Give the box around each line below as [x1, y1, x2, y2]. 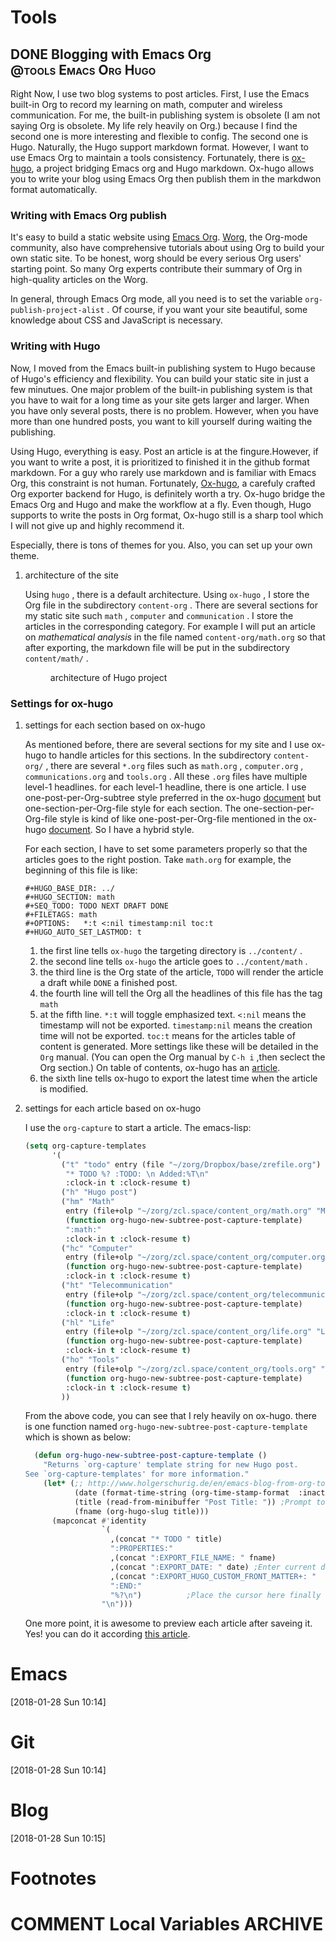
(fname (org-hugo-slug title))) [74, 1506, 210, 1516]
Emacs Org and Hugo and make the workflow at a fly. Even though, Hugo [10, 498, 312, 510]
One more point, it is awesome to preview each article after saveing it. [24, 1617, 313, 1630]
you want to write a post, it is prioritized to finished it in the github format [10, 456, 310, 468]
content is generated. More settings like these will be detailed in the [39, 1040, 319, 1052]
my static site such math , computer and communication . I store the [24, 609, 294, 621]
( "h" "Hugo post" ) [61, 1187, 138, 1198]
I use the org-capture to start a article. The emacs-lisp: [24, 1121, 252, 1133]
